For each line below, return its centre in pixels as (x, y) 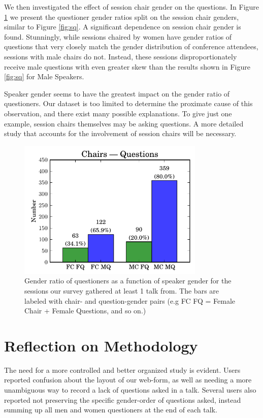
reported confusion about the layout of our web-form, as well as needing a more (128, 380)
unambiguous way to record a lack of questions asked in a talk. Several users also (130, 390)
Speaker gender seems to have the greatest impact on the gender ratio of (117, 93)
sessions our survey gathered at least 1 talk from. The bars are (122, 290)
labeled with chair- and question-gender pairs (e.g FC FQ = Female (130, 300)
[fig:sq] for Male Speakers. (44, 76)
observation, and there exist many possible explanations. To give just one (118, 113)
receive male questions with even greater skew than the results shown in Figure (127, 66)
